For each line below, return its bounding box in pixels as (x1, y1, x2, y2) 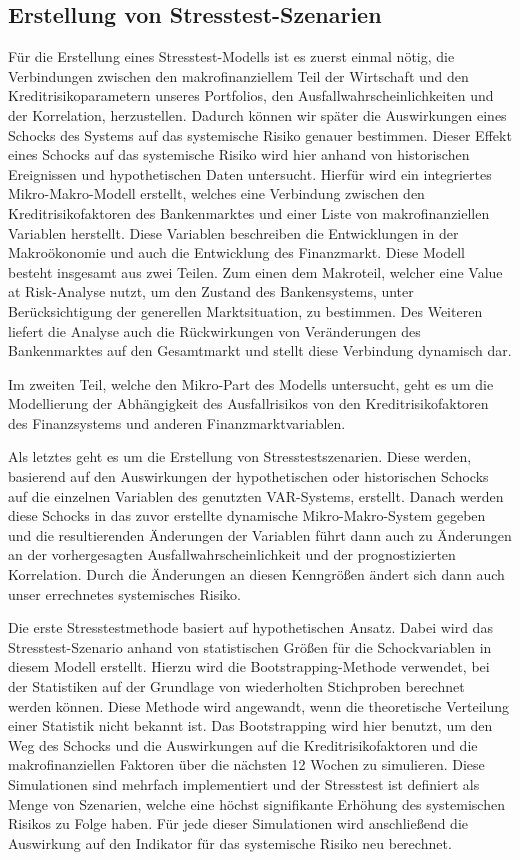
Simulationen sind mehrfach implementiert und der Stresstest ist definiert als (8, 773, 480, 794)
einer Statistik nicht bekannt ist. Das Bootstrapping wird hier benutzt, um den (8, 715, 493, 736)
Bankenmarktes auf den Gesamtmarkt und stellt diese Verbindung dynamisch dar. (8, 340, 512, 361)
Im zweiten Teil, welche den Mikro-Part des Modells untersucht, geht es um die (8, 373, 494, 394)
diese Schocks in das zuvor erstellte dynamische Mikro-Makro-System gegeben (8, 505, 486, 526)
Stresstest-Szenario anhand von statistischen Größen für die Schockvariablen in (8, 636, 492, 657)
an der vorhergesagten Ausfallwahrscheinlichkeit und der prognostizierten (8, 544, 456, 565)
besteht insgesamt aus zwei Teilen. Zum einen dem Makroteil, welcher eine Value (8, 261, 503, 282)
